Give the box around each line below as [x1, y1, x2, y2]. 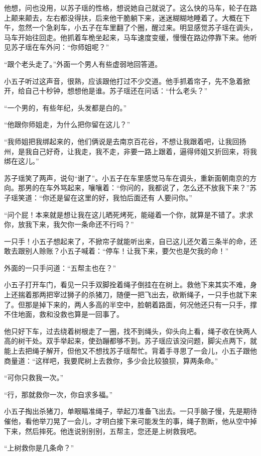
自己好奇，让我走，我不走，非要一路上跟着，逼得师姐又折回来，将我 [32, 146, 257, 156]
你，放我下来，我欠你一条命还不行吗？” [4, 219, 134, 230]
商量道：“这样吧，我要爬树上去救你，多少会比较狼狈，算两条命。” [4, 355, 218, 366]
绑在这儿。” [4, 156, 39, 166]
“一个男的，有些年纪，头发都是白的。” [4, 102, 127, 112]
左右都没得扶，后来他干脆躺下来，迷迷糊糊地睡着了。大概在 [46, 12, 243, 23]
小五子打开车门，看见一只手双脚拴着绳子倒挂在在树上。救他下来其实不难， [4, 279, 250, 290]
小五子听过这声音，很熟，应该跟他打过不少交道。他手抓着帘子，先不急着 [4, 75, 243, 86]
